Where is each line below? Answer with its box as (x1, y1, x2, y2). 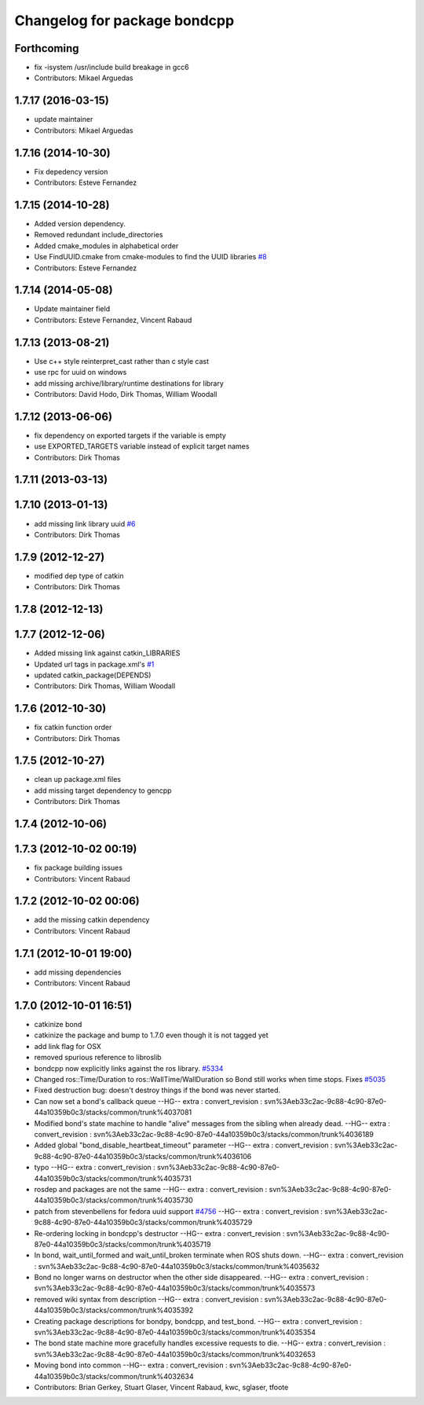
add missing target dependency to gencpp (34, 786, 172, 795)
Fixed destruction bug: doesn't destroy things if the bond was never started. (34, 1085, 281, 1095)
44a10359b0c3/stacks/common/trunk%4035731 (34, 1173, 192, 1183)
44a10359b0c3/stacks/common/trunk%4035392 (34, 1305, 194, 1315)
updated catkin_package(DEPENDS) (34, 670, 152, 680)
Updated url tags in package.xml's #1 (34, 659, 155, 669)
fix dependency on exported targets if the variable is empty (34, 431, 227, 440)
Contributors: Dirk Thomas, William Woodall (34, 681, 176, 691)
